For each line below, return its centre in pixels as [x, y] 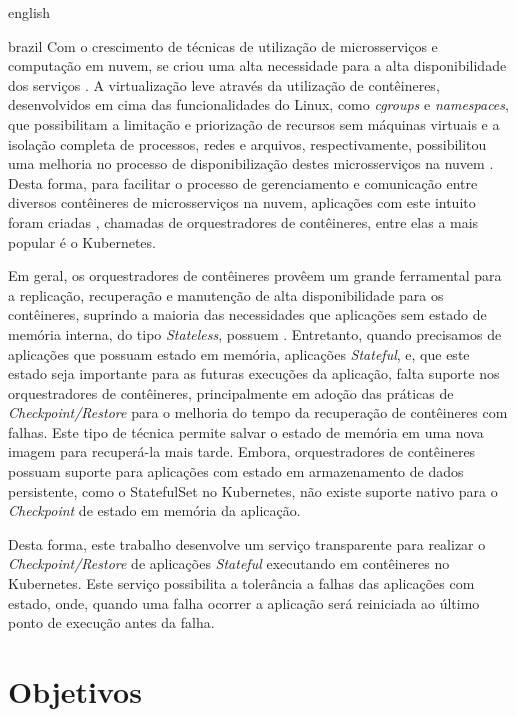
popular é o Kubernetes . [82, 241]
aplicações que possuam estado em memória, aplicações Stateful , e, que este [239, 353]
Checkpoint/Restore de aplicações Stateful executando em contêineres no [229, 563]
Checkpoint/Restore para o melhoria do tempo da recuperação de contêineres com [258, 412]
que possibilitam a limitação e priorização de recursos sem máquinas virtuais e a [254, 123]
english [29, 12]
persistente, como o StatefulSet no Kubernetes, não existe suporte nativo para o [253, 490]
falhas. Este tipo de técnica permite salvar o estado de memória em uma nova [246, 431]
